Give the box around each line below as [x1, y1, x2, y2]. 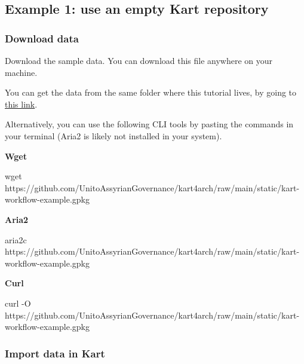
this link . [5, 97, 38, 110]
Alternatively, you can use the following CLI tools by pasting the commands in [5, 118, 294, 130]
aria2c [5, 233, 27, 246]
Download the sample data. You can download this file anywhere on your [5, 54, 273, 66]
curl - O [5, 296, 31, 309]
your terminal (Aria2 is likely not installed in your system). [5, 129, 222, 142]
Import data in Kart [5, 345, 105, 360]
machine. [5, 66, 38, 78]
